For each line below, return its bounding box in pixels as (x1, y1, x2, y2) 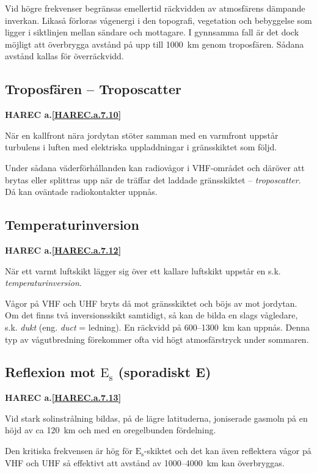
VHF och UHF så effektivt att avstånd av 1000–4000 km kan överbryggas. (5, 456, 285, 469)
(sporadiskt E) (118, 362, 211, 381)
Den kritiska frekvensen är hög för (5, 444, 133, 457)
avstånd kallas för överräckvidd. (5, 50, 124, 62)
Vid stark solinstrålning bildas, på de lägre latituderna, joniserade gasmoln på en (5, 411, 308, 424)
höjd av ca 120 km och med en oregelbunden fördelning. (5, 424, 216, 436)
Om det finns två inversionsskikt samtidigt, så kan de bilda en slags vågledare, (5, 309, 298, 321)
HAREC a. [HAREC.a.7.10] (5, 108, 122, 121)
